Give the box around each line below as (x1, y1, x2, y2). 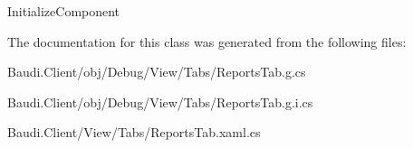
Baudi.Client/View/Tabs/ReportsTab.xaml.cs (7, 123, 261, 142)
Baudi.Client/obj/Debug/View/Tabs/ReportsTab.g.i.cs (7, 92, 313, 111)
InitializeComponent (7, 2, 120, 20)
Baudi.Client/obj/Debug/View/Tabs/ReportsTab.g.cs (7, 62, 306, 81)
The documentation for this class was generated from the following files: (7, 32, 407, 51)
